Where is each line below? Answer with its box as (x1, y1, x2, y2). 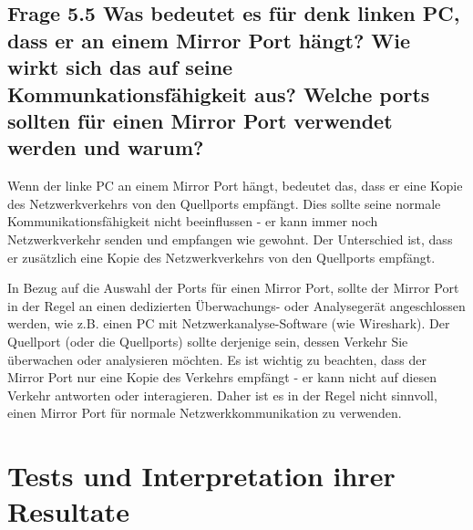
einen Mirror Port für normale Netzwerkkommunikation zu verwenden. (7, 403, 402, 422)
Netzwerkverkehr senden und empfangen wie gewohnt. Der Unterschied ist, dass (7, 229, 453, 248)
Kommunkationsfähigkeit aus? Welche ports (7, 79, 430, 108)
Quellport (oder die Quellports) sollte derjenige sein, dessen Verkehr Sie (7, 331, 408, 350)
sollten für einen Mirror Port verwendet (7, 106, 393, 134)
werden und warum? (7, 133, 204, 161)
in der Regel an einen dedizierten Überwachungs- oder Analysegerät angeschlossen (7, 296, 466, 315)
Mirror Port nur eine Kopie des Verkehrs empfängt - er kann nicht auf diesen (7, 368, 437, 387)
